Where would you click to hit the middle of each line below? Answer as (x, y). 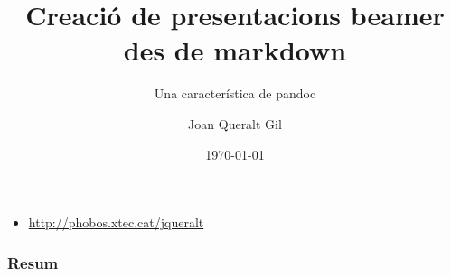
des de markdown (235, 50)
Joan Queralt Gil (235, 123)
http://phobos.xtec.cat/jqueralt (116, 222)
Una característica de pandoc (235, 93)
